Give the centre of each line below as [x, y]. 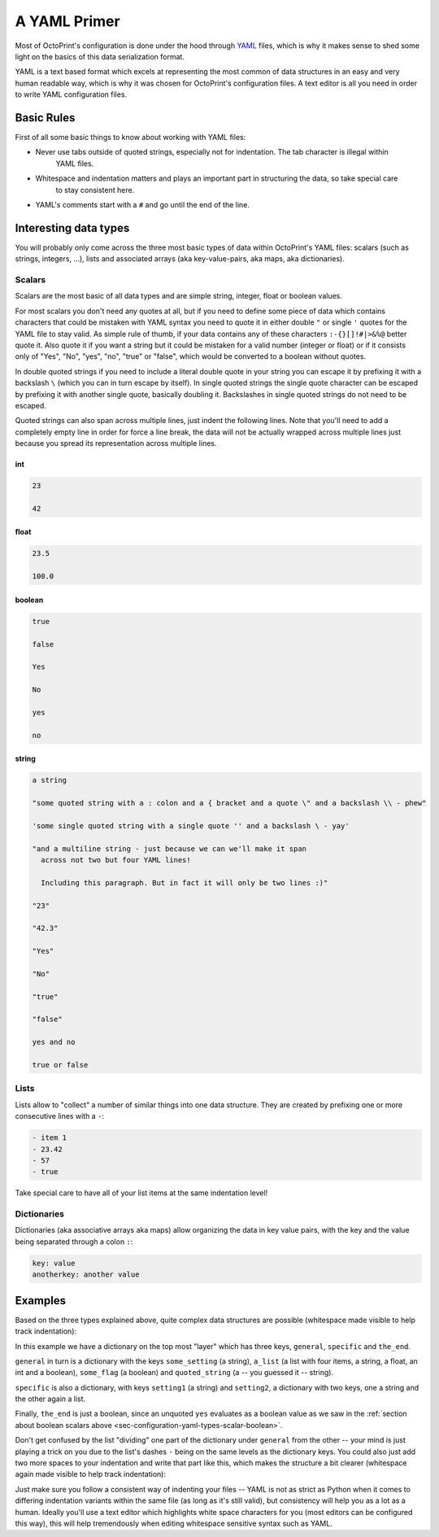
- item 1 [50, 1138]
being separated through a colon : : [74, 1242]
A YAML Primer [68, 21]
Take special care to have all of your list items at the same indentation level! [141, 1193]
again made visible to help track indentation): [91, 1474]
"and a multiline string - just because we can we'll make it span [170, 849]
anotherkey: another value [86, 1275]
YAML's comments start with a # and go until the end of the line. [142, 204]
